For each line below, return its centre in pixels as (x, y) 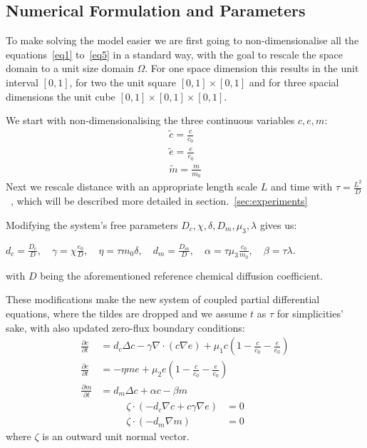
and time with (301, 187)
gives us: (278, 224)
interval (22, 82)
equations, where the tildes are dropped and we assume (126, 313)
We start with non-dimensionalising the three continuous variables (150, 120)
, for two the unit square (123, 82)
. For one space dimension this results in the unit (252, 68)
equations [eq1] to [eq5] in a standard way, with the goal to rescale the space (174, 54)
